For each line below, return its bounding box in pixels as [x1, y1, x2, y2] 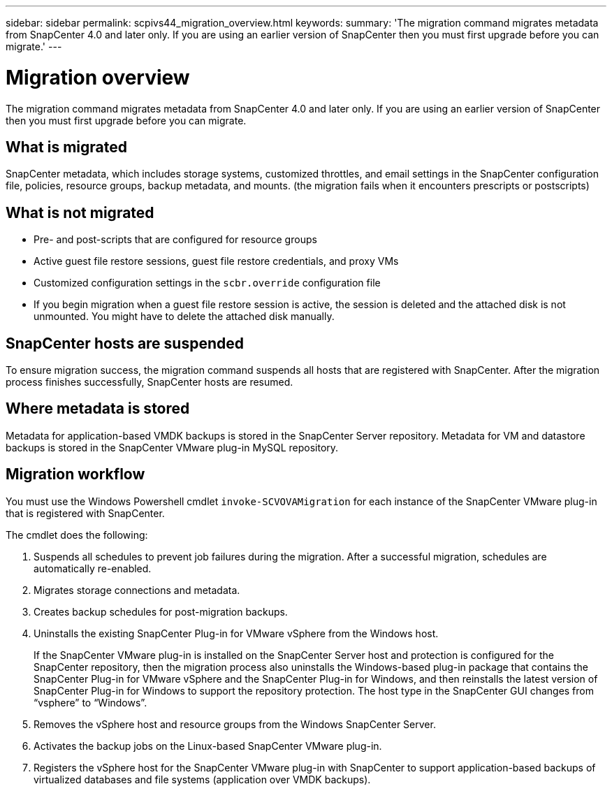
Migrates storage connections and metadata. [34, 583, 240, 596]
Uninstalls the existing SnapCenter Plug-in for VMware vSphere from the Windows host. [34, 627, 439, 639]
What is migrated [6, 138, 127, 156]
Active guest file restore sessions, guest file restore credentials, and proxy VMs [34, 255, 399, 268]
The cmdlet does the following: [6, 528, 148, 541]
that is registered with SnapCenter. [6, 507, 165, 519]
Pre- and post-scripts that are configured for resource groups [34, 233, 317, 246]
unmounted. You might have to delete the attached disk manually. [34, 310, 335, 323]
